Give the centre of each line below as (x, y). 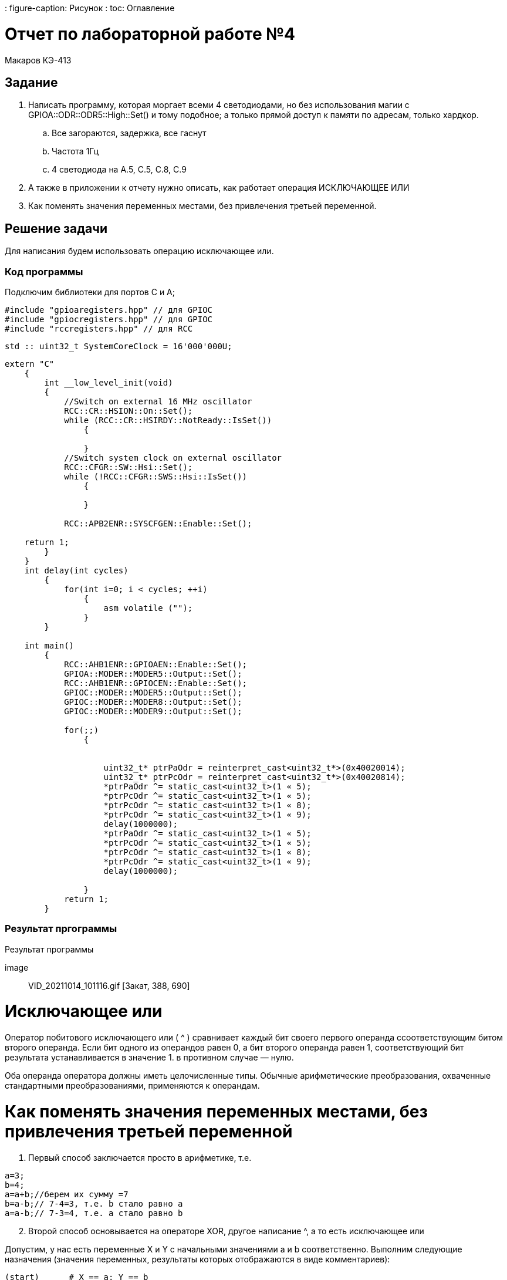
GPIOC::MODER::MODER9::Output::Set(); (153, 711)
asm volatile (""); (148, 608)
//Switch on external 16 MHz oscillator (158, 401)
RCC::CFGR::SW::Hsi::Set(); (129, 467)
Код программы (44, 271)
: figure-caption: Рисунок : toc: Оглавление (90, 8)
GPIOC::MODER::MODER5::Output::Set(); (153, 692)
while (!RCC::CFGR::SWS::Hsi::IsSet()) (156, 476)
